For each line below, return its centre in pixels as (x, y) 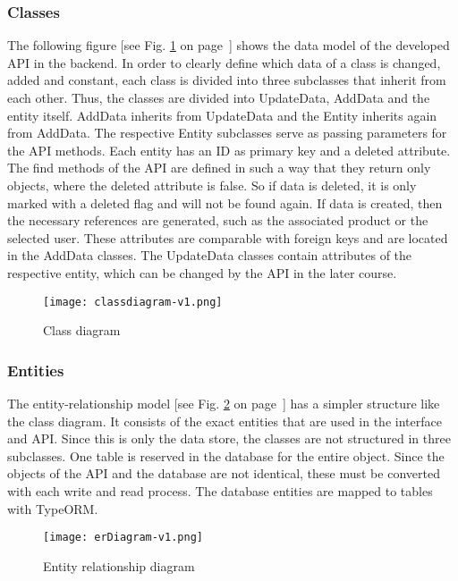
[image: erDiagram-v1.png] (123, 538)
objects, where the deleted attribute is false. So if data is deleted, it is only (212, 185)
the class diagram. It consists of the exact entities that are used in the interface (225, 421)
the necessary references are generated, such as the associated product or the (218, 220)
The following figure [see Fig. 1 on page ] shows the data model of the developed (229, 45)
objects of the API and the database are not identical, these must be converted (224, 473)
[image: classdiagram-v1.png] (133, 302)
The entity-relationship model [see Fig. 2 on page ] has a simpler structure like (224, 403)
